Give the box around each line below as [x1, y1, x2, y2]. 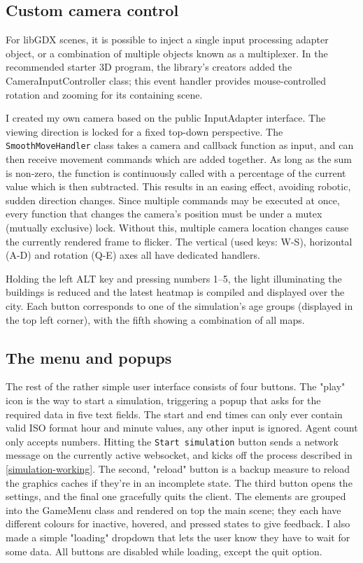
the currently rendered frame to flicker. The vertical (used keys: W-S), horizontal [6, 234, 353, 248]
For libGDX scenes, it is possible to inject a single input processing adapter [6, 32, 329, 47]
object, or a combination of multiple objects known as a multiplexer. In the [6, 45, 328, 60]
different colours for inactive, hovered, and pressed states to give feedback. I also [6, 516, 350, 531]
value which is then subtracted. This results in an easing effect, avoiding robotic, [6, 179, 351, 194]
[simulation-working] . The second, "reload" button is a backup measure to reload [6, 461, 350, 476]
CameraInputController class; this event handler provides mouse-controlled [6, 73, 326, 87]
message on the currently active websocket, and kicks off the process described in [6, 448, 353, 462]
